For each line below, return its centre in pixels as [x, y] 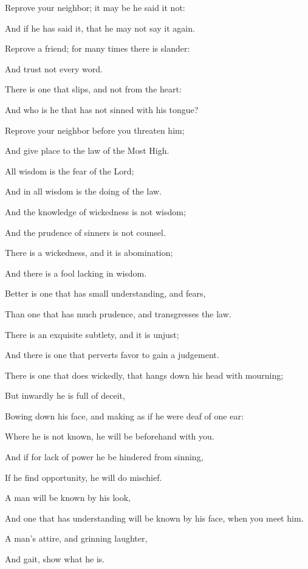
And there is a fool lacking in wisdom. [76, 273]
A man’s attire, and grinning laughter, [76, 538]
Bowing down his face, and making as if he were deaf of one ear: [124, 416]
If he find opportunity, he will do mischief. [84, 477]
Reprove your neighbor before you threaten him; [95, 130]
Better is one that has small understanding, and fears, [105, 293]
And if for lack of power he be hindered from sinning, [104, 457]
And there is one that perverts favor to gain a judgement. [112, 355]
